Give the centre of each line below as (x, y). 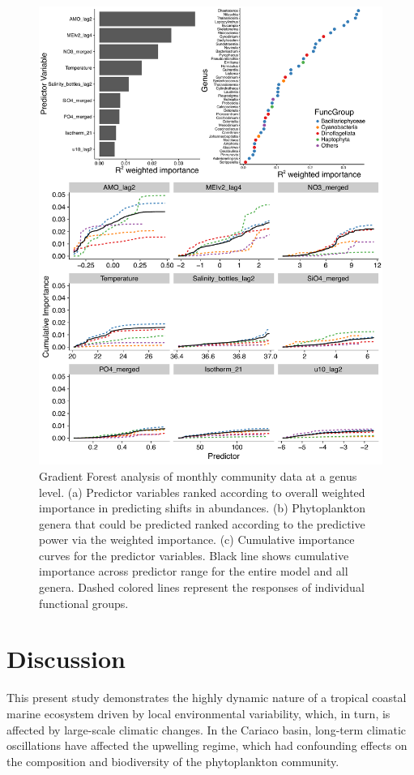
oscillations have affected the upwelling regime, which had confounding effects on (207, 745)
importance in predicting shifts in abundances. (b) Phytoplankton (203, 508)
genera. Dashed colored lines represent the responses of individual (202, 587)
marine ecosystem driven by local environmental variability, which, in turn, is (198, 713)
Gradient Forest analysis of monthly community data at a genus (198, 475)
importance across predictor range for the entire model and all (194, 571)
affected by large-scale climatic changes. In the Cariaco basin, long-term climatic (206, 729)
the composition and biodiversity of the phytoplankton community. (173, 761)
